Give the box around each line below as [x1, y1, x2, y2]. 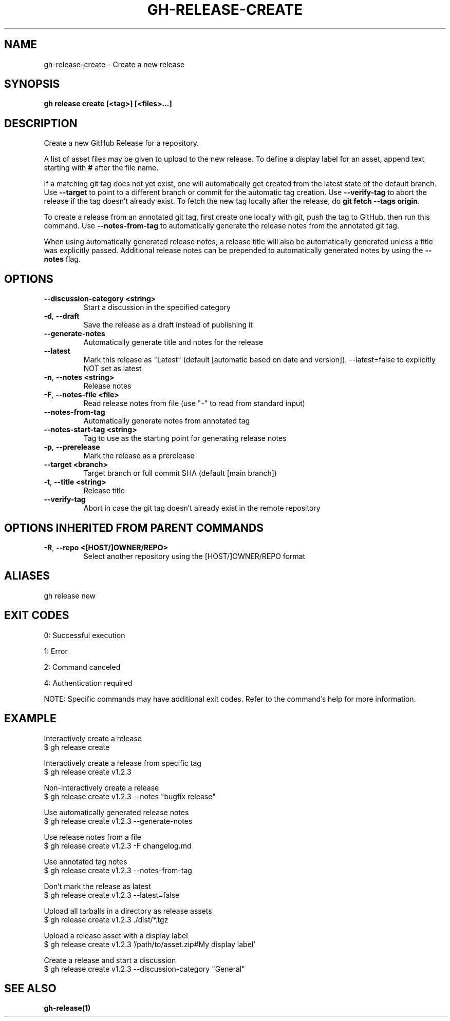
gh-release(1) [44, 1004, 91, 1013]
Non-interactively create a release [44, 783, 159, 792]
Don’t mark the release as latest [44, 881, 151, 891]
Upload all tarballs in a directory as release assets [44, 906, 212, 915]
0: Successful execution [44, 630, 125, 640]
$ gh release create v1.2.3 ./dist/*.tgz [44, 915, 168, 924]
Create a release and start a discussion [44, 955, 176, 965]
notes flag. [44, 255, 81, 264]
